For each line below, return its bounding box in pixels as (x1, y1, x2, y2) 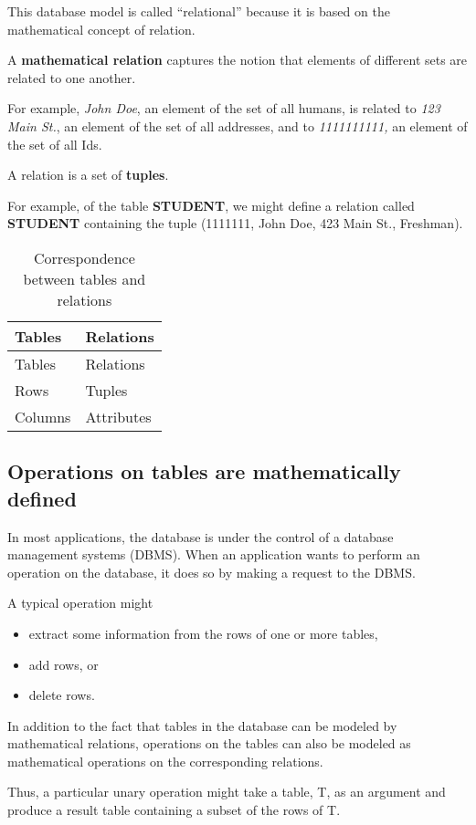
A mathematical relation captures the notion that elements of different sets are (7, 50, 468, 69)
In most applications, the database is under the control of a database (7, 527, 394, 546)
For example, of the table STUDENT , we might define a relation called (7, 195, 415, 214)
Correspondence (33, 246, 135, 268)
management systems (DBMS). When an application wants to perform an (7, 545, 420, 564)
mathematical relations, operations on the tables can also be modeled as (7, 734, 411, 753)
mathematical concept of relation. (7, 19, 196, 38)
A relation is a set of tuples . (7, 165, 169, 184)
